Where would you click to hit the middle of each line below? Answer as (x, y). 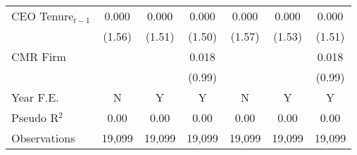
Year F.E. (35, 97)
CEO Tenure (43, 16)
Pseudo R (35, 117)
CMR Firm (39, 56)
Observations (43, 138)
